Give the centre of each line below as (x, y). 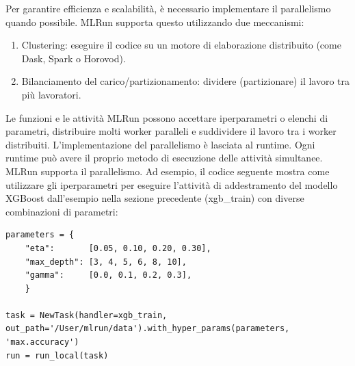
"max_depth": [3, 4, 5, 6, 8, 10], (106, 262)
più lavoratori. (51, 94)
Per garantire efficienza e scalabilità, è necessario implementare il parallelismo (168, 8)
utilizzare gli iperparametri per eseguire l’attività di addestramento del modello (172, 184)
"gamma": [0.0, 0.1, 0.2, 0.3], (108, 275)
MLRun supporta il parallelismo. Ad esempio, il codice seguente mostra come (168, 171)
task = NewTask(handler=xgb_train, (87, 315)
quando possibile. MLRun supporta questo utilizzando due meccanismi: (155, 22)
